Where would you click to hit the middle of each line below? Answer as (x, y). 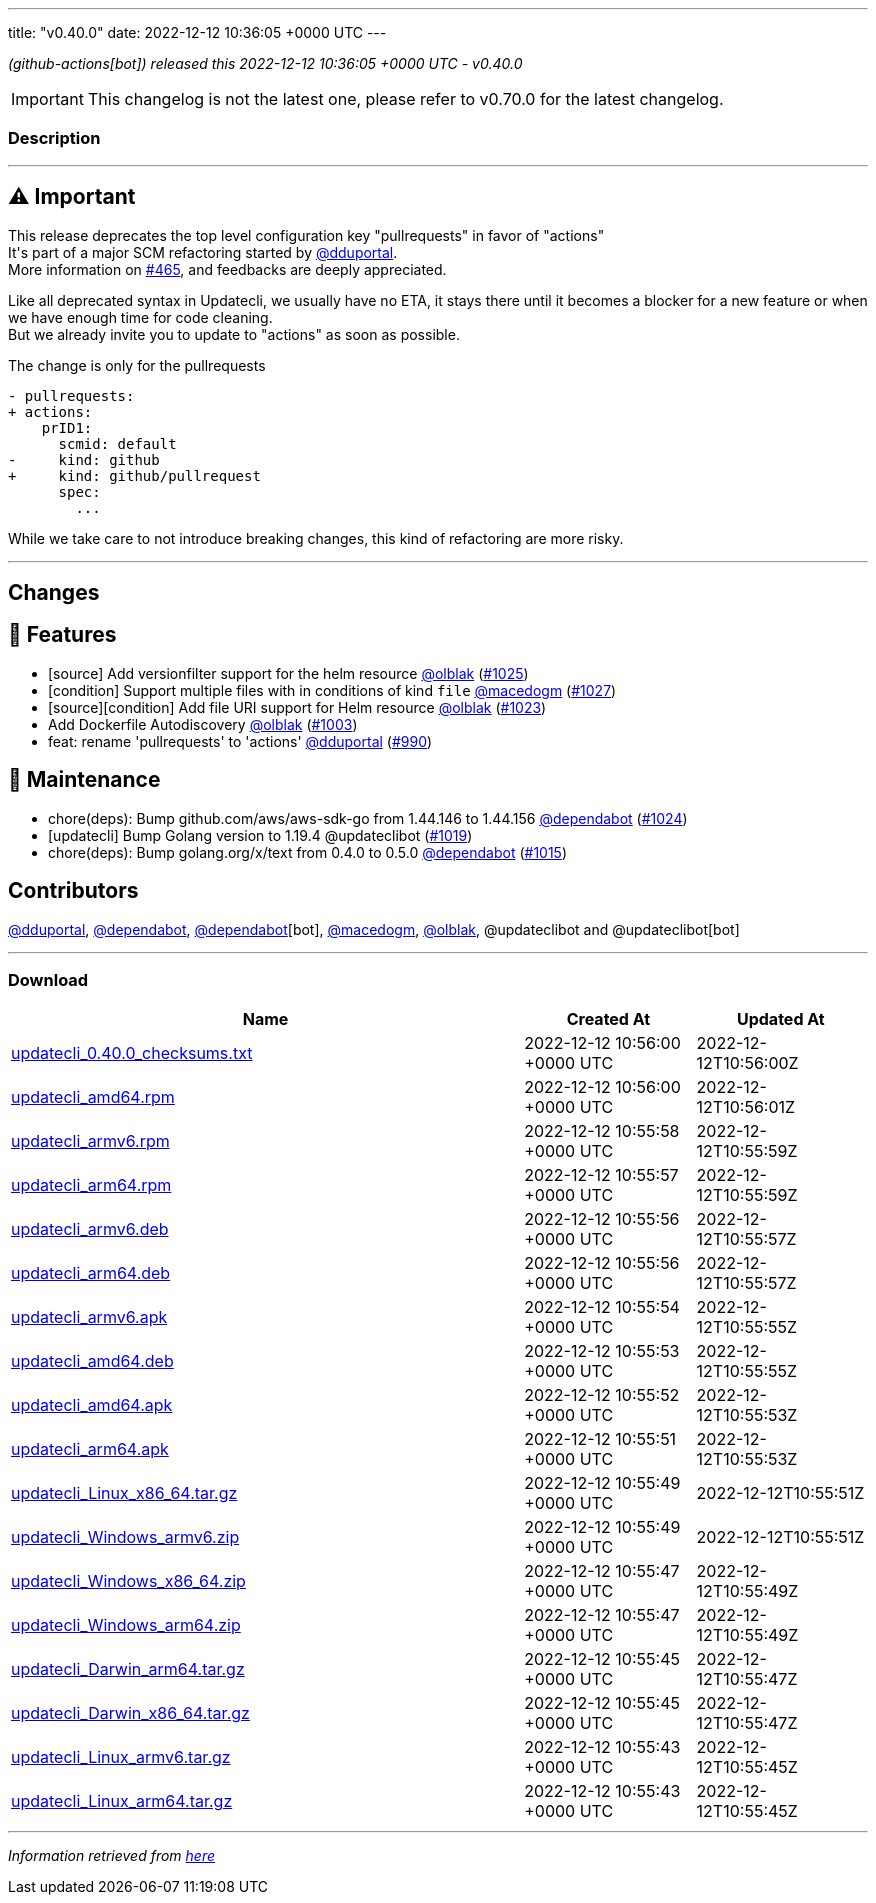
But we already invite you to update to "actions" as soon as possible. (234, 334)
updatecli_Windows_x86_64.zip (128, 1581)
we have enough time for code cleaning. (140, 317)
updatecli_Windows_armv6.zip (125, 1537)
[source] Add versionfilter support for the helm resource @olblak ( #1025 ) (288, 673)
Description (54, 138)
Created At (608, 1019)
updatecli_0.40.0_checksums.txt (132, 1053)
